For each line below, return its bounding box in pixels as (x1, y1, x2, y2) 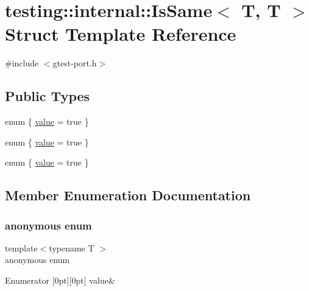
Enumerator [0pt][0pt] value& (5, 274, 115, 287)
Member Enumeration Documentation (5, 186, 251, 205)
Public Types (5, 86, 90, 105)
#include (5, 57, 39, 69)
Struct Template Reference (5, 21, 236, 46)
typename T (49, 241, 94, 254)
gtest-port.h (52, 57, 97, 69)
